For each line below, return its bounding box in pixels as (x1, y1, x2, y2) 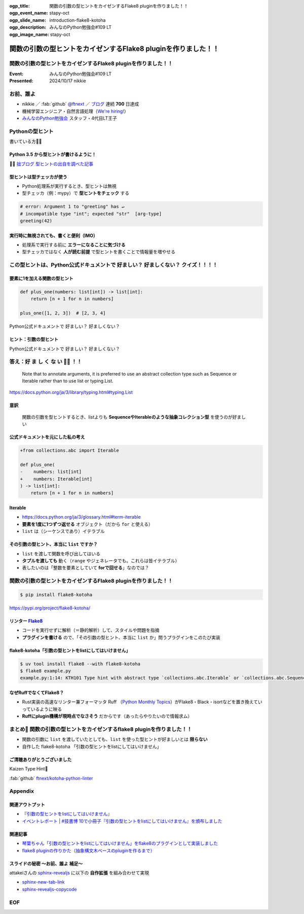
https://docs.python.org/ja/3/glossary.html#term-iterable (22, 514, 141, 520)
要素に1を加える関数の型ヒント (9, 276, 73, 282)
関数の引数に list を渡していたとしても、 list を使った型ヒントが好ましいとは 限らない (22, 736, 208, 742)
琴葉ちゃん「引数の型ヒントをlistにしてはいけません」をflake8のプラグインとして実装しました (22, 840, 218, 847)
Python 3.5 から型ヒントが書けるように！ (9, 151, 96, 157)
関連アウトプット (9, 802, 45, 808)
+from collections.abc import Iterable (20, 448, 119, 454)
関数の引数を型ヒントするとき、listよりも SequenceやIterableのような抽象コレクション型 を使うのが (22, 414, 233, 420)
